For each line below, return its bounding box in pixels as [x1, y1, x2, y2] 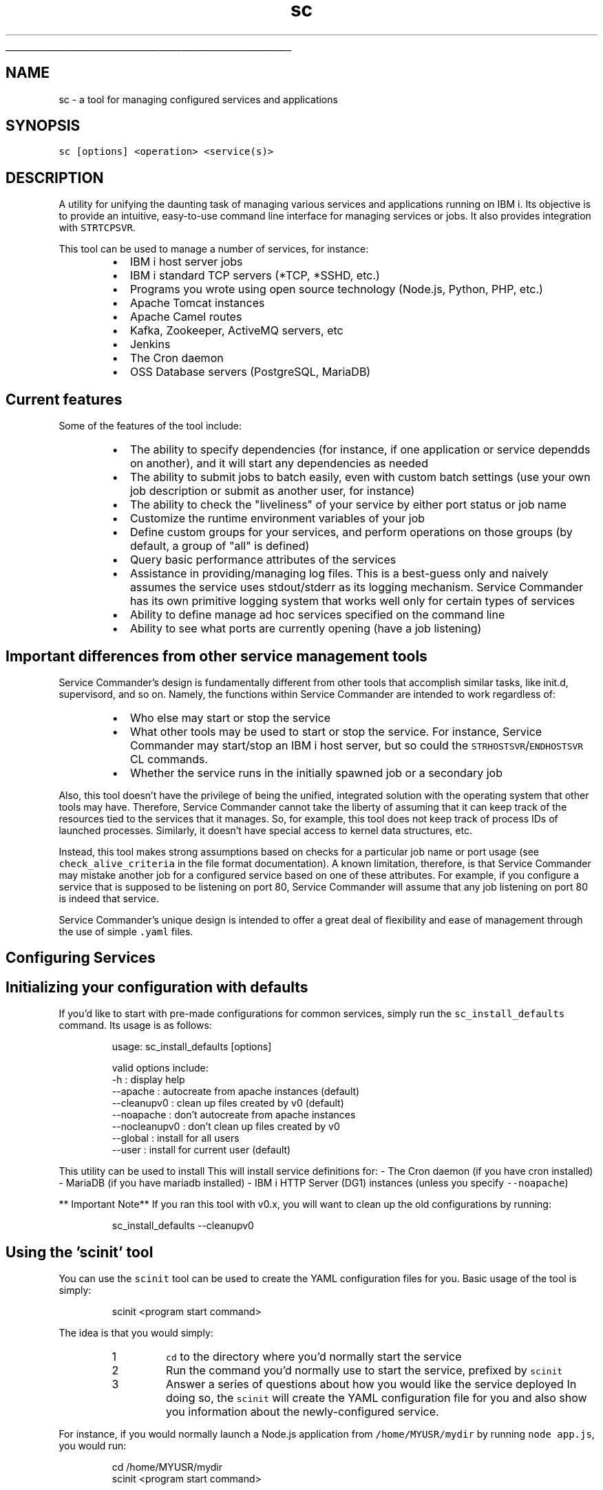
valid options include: [112, 1062, 209, 1074]
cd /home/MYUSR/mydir [112, 1461, 222, 1473]
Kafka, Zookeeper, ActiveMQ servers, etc [129, 323, 343, 338]
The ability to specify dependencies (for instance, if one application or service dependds [129, 443, 591, 457]
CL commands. [129, 752, 209, 766]
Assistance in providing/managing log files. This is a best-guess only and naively [129, 566, 549, 581]
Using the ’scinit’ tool [6, 1243, 154, 1261]
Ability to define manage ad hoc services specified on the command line [129, 608, 505, 622]
